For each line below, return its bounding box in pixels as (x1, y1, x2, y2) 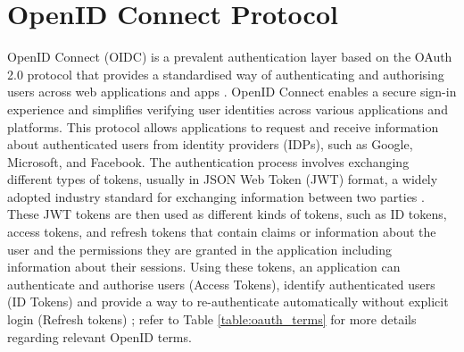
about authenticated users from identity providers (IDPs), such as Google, (7, 135, 413, 154)
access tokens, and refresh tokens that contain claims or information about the (7, 222, 436, 241)
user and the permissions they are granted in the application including (7, 239, 393, 258)
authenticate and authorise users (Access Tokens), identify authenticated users (7, 274, 435, 293)
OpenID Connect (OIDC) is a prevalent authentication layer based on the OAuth (7, 47, 452, 66)
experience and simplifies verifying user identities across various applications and (7, 99, 448, 118)
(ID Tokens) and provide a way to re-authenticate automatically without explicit (7, 292, 449, 311)
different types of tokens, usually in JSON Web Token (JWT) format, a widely (7, 170, 438, 189)
